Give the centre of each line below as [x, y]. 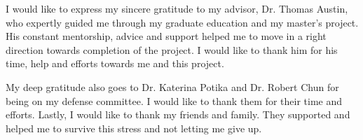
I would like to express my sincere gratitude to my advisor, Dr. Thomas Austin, [177, 8]
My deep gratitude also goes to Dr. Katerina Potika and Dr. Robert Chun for [172, 86]
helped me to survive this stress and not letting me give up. [134, 128]
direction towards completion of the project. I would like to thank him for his [172, 49]
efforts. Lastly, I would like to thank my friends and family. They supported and [178, 114]
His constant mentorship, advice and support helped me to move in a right [166, 36]
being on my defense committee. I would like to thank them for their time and [174, 100]
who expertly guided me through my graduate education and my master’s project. [182, 22]
